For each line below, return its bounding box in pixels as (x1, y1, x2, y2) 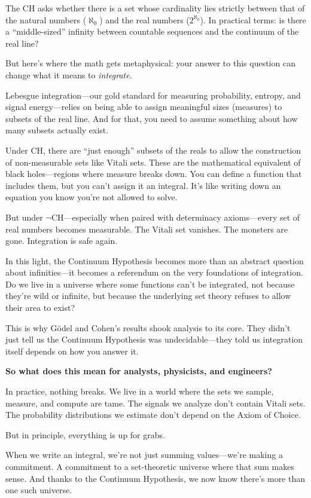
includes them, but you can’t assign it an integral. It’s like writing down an (5, 179, 281, 191)
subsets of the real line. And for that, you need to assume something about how (5, 112, 298, 124)
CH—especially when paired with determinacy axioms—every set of (51, 210, 300, 223)
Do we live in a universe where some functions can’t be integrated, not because (5, 277, 295, 290)
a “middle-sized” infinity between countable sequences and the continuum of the (5, 25, 299, 38)
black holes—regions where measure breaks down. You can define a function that (5, 167, 302, 180)
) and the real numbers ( (99, 13, 190, 26)
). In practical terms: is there (200, 13, 306, 26)
